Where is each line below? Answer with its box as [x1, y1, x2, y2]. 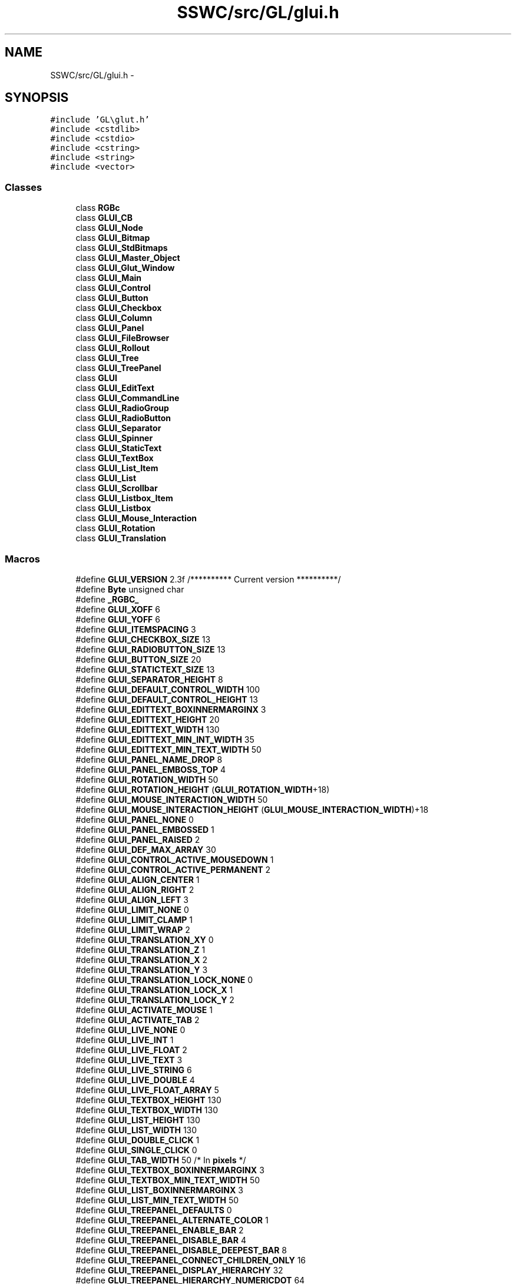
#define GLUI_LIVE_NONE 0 [75, 1024, 186, 1035]
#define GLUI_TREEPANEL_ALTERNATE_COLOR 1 [75, 1214, 269, 1225]
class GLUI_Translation [75, 533, 166, 544]
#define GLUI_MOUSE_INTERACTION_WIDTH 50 [75, 794, 268, 805]
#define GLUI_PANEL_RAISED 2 [75, 834, 200, 845]
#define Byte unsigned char [75, 584, 184, 594]
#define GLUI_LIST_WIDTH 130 [75, 1124, 197, 1135]
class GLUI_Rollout [75, 343, 150, 353]
